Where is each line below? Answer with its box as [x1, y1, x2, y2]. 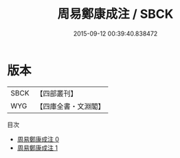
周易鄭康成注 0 [16, 135, 60, 143]
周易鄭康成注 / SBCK [57, 6, 174, 22]
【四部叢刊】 [36, 89, 78, 98]
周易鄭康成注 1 [16, 144, 58, 152]
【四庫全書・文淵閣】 [36, 101, 105, 111]
